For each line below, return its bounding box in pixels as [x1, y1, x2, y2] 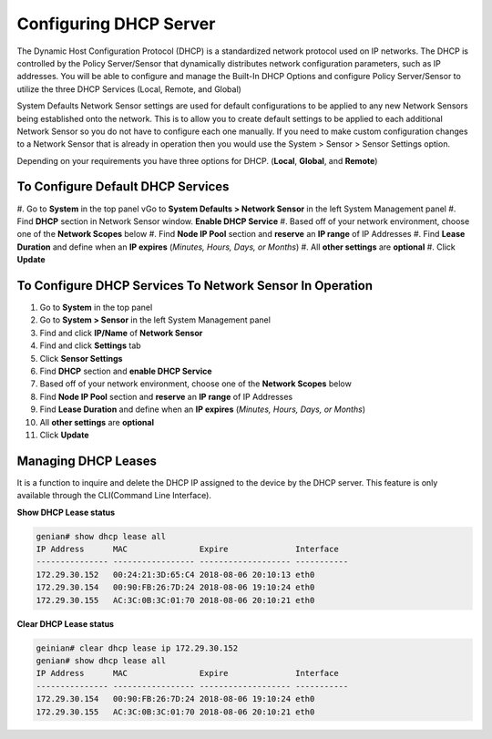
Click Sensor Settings [39, 353, 123, 364]
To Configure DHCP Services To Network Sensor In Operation [16, 278, 374, 293]
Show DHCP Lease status [16, 507, 116, 518]
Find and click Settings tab [39, 340, 141, 351]
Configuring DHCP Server [16, 14, 216, 34]
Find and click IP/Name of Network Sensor [39, 327, 203, 338]
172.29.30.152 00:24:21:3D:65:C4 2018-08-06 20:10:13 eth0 [36, 570, 315, 580]
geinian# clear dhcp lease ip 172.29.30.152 [36, 642, 239, 653]
